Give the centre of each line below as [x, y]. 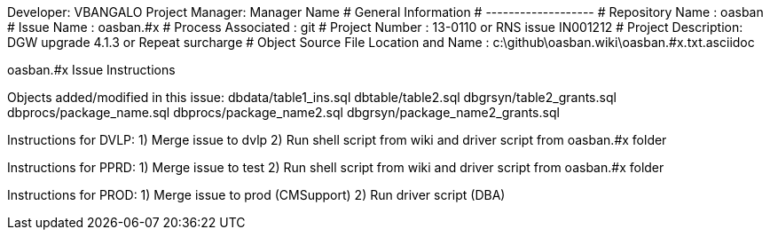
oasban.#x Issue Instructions [91, 70]
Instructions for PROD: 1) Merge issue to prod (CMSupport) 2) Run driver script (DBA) [256, 195]
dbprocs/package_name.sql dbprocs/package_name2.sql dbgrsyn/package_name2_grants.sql [283, 112]
